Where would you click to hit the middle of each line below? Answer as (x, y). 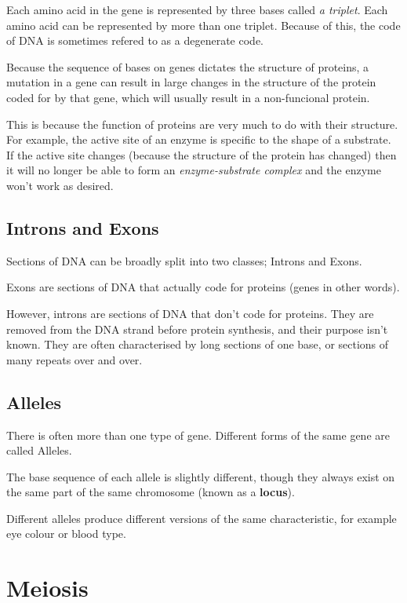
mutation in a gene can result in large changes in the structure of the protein (191, 82)
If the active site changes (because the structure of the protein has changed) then (202, 154)
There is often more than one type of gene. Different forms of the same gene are (198, 435)
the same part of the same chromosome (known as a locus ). (151, 492)
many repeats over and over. (74, 359)
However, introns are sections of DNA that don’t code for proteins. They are (190, 313)
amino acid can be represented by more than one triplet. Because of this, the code (203, 25)
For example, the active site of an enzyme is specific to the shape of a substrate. (199, 139)
